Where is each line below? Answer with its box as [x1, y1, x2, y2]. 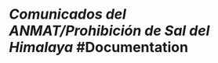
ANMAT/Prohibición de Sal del [9, 22, 210, 40]
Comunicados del [9, 5, 126, 23]
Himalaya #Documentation [9, 39, 189, 56]
